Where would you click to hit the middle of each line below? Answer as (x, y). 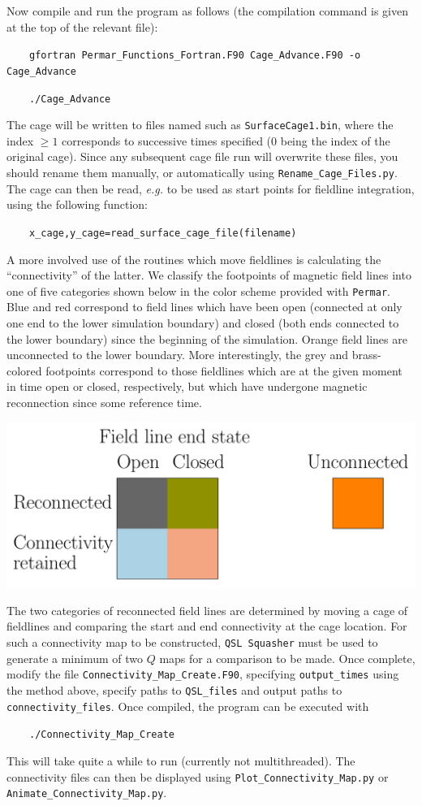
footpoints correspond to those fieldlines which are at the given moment (224, 370)
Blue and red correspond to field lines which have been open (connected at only (205, 307)
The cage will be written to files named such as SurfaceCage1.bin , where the (200, 125)
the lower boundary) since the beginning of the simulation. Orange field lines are (207, 338)
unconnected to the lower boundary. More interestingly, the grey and (178, 355)
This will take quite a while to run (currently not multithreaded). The (181, 760)
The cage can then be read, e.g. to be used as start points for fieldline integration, (211, 188)
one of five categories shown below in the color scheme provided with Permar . (198, 290)
